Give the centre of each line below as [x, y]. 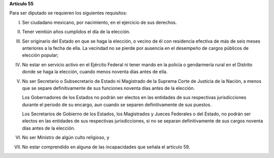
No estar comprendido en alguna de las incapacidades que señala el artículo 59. [106, 147]
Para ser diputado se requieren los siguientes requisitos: [68, 13]
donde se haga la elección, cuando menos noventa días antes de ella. [95, 72]
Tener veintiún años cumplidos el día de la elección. [76, 32]
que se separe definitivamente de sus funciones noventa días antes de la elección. [109, 88]
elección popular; [40, 55]
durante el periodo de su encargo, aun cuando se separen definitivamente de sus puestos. [117, 105]
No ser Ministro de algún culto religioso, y [66, 138]
